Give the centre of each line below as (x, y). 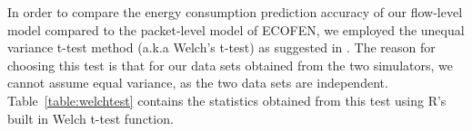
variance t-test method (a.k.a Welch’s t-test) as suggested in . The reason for (221, 47)
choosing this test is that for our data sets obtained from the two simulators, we (230, 65)
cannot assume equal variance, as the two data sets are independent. (198, 83)
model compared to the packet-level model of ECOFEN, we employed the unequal (236, 29)
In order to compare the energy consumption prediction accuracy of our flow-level (235, 12)
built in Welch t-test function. (90, 118)
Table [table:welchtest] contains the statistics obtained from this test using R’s (227, 100)
